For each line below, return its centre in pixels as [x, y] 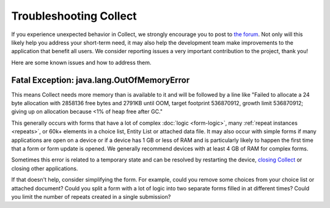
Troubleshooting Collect [74, 16]
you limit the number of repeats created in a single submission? [91, 196]
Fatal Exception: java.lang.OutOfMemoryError [101, 80]
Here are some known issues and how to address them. [82, 62]
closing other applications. [45, 168]
